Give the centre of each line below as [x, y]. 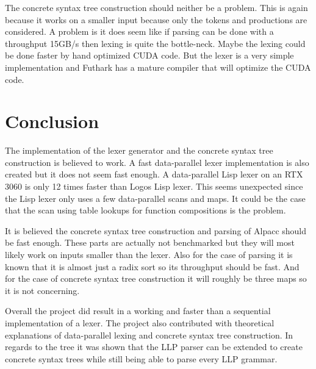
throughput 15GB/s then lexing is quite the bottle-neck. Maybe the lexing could [155, 43]
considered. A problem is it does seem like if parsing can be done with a [139, 31]
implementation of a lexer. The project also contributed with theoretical [140, 323]
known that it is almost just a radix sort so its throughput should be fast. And [152, 266]
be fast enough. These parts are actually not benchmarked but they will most [150, 242]
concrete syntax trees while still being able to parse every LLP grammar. [141, 358]
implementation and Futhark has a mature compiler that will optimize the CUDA [158, 67]
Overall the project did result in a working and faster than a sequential [138, 311]
